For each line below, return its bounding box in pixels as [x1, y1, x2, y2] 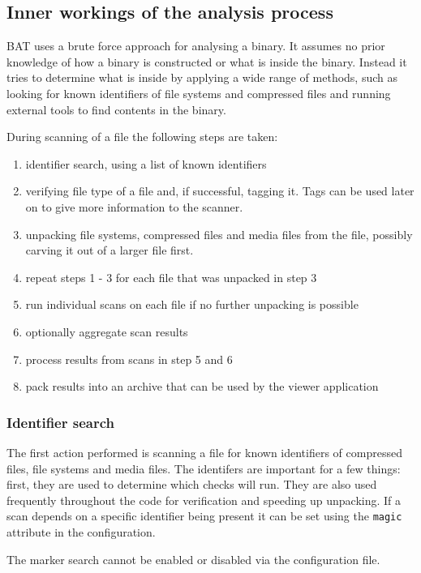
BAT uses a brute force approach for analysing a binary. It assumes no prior [6, 37, 385, 54]
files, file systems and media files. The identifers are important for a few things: [6, 460, 401, 477]
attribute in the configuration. [6, 523, 156, 540]
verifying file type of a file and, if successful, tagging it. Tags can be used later [25, 182, 415, 199]
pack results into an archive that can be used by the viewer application [25, 378, 379, 395]
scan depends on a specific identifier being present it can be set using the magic [6, 507, 402, 524]
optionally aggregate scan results [25, 323, 188, 340]
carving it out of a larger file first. [25, 242, 194, 259]
